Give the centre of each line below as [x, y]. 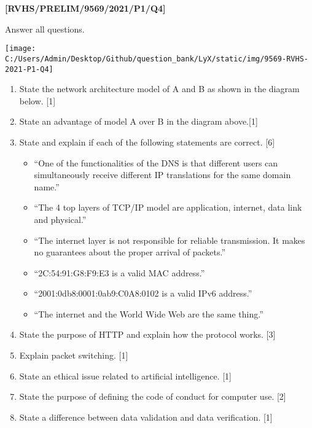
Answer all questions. [45, 29]
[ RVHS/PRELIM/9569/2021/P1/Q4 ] [85, 8]
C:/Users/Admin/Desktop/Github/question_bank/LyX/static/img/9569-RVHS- [157, 59]
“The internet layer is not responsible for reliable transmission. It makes [170, 240]
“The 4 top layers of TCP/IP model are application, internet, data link [168, 207]
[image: [21, 49]
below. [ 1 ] [37, 100]
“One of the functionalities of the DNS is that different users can [156, 162]
